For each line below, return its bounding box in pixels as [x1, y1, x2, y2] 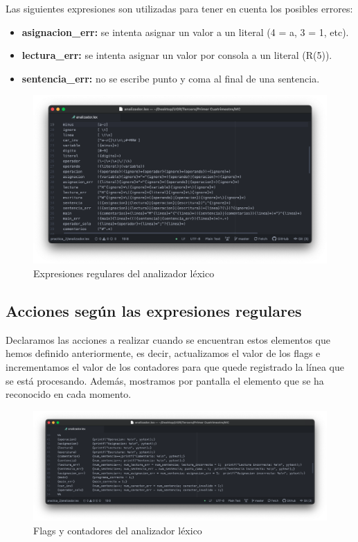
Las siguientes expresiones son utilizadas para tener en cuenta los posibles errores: [6, 1, 353, 15]
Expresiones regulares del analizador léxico [33, 266, 215, 281]
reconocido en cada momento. [6, 387, 132, 401]
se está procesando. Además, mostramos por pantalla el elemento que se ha [6, 373, 324, 387]
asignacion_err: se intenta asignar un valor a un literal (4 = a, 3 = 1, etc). [21, 24, 349, 39]
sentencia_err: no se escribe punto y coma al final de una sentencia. [21, 71, 320, 85]
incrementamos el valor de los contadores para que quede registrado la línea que [6, 360, 344, 374]
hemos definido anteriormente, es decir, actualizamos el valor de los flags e [6, 346, 321, 360]
